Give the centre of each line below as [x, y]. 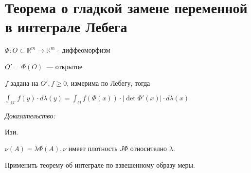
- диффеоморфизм [84, 50]
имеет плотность [93, 148]
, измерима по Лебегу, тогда [108, 83]
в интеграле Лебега [66, 27]
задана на [24, 83]
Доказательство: [30, 115]
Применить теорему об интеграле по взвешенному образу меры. [100, 164]
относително [149, 148]
